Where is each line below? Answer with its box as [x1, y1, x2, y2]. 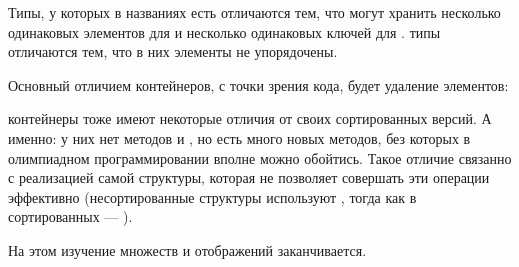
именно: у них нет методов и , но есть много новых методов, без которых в [8, 127, 471, 148]
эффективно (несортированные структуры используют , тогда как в [8, 186, 417, 207]
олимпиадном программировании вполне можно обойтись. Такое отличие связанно [8, 147, 512, 168]
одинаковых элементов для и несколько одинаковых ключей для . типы [8, 21, 441, 42]
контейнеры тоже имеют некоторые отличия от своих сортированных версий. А [8, 108, 492, 129]
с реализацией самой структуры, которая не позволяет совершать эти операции [8, 167, 490, 188]
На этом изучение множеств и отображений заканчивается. [8, 239, 367, 260]
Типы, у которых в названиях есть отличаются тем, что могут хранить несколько [8, 2, 501, 22]
